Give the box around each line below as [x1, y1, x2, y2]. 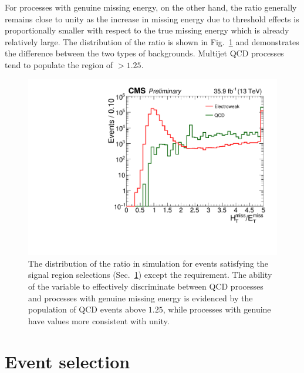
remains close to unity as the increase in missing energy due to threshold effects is [5, 12, 299, 25]
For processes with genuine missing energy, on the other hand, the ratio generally [5, 1, 297, 13]
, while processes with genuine [163, 303, 271, 315]
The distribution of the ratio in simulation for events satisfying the [28, 257, 268, 269]
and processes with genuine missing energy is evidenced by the [28, 291, 253, 304]
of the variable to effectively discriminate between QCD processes [28, 280, 264, 292]
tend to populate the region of [5, 58, 113, 70]
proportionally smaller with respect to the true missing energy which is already [5, 24, 289, 36]
